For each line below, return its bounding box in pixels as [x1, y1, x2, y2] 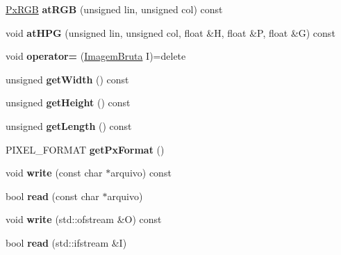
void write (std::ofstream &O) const [6, 212, 162, 227]
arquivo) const [110, 165, 172, 180]
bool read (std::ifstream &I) [6, 235, 127, 249]
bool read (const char [6, 188, 99, 203]
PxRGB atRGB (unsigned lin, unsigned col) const [6, 2, 223, 16]
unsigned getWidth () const [6, 72, 129, 86]
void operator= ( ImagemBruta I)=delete [6, 49, 186, 63]
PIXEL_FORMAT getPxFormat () [6, 142, 165, 156]
